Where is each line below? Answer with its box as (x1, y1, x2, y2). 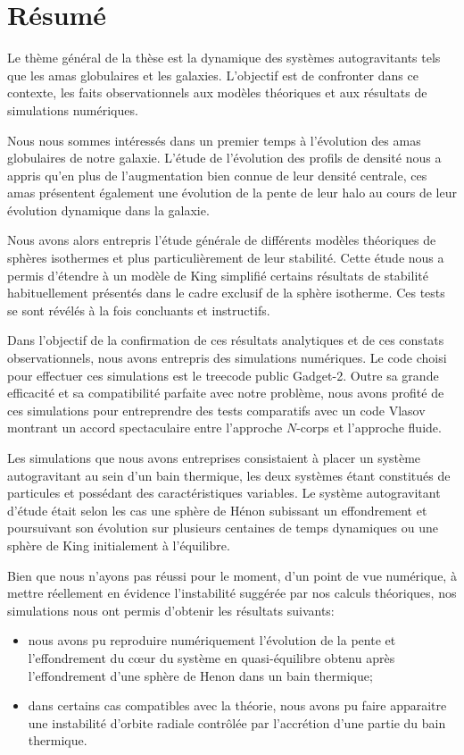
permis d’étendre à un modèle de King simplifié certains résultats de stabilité (7, 265, 428, 284)
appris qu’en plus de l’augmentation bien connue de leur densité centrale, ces (7, 165, 427, 184)
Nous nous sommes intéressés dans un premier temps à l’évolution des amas (7, 130, 421, 149)
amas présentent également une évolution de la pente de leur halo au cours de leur (7, 183, 457, 202)
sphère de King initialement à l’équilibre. (7, 535, 230, 554)
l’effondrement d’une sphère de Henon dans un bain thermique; (28, 666, 373, 684)
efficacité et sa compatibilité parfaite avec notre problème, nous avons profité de (7, 383, 444, 402)
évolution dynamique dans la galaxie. (7, 200, 210, 219)
